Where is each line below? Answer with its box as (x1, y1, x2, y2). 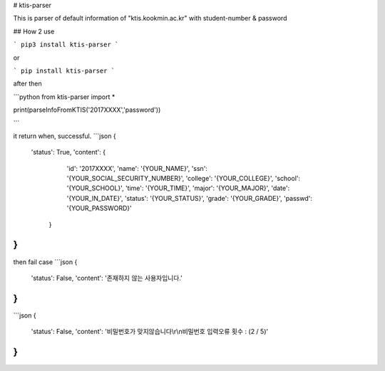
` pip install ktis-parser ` (13, 66, 115, 75)
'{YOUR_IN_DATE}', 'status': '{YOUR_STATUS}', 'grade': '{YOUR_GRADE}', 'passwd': (66, 194, 313, 202)
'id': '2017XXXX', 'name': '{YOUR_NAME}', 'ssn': (66, 164, 208, 172)
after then (13, 79, 42, 88)
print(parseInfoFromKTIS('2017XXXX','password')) (13, 105, 161, 114)
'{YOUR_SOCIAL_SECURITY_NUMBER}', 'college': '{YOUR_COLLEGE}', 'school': (66, 174, 301, 183)
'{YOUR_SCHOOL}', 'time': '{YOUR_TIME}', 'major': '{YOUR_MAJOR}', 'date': (66, 184, 290, 192)
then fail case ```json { (13, 257, 78, 266)
